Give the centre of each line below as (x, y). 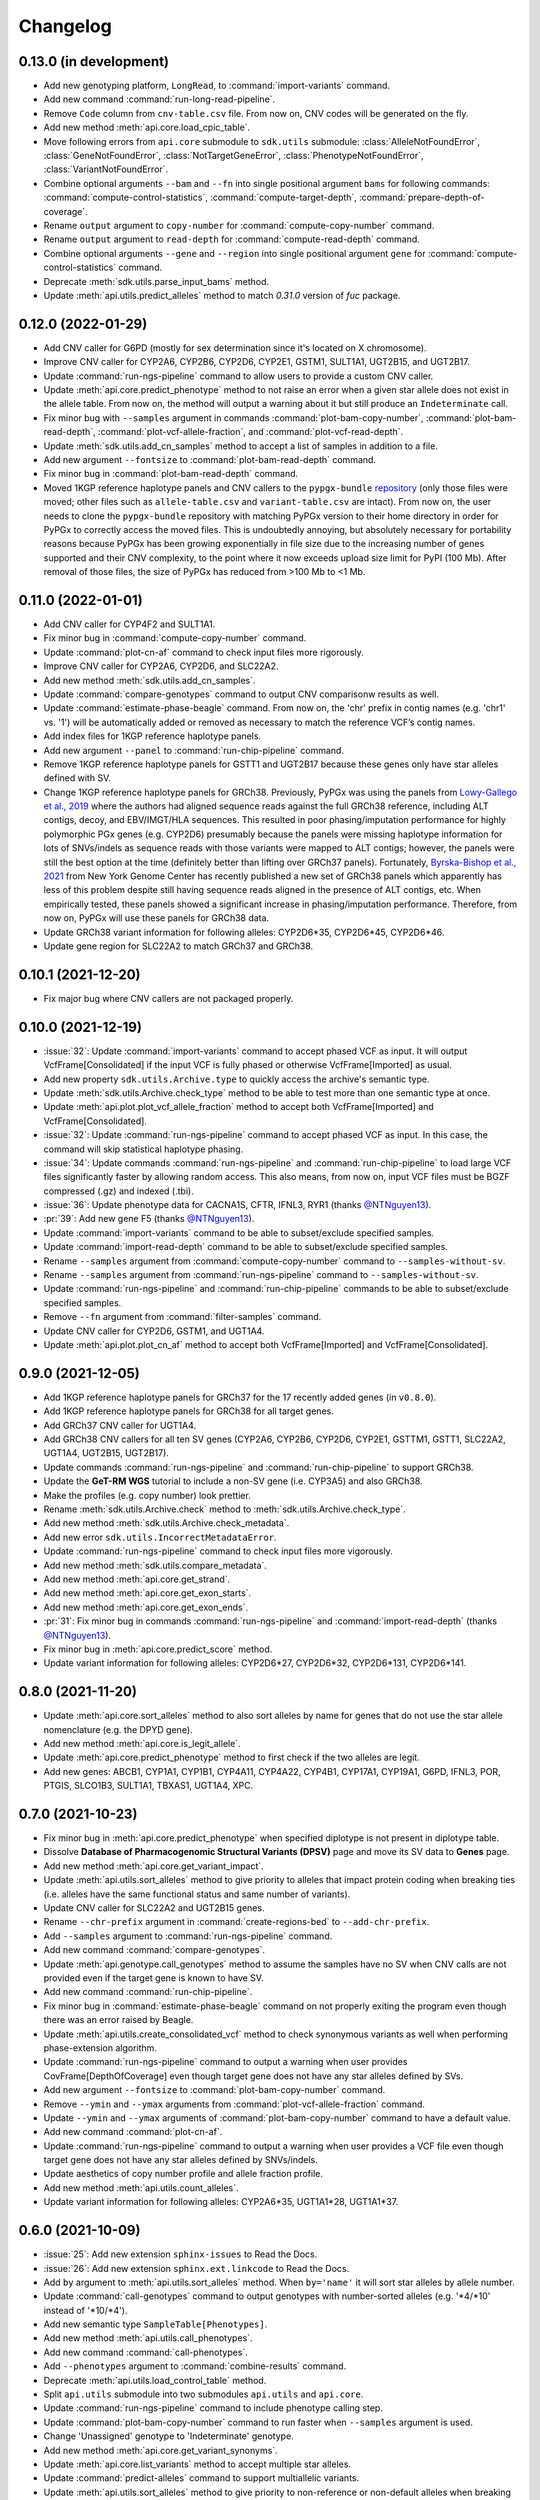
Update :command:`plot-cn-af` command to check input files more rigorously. (203, 652)
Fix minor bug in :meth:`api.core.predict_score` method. (158, 1649)
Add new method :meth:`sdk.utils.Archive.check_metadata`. (166, 1523)
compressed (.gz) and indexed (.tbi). (118, 1191)
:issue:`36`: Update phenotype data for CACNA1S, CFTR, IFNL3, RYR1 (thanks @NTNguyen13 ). (237, 1205)
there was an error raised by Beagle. (118, 2020)
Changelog (65, 26)
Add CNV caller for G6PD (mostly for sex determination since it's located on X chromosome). (235, 347)
